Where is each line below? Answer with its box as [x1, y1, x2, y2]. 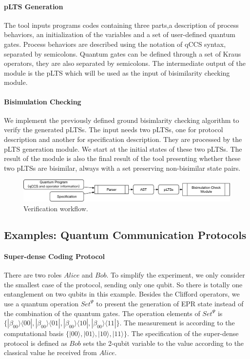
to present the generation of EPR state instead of [96, 298, 244, 308]
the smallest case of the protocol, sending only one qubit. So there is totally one [4, 279, 243, 289]
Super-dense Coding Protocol [4, 251, 105, 261]
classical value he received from [4, 347, 97, 358]
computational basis [4, 328, 64, 339]
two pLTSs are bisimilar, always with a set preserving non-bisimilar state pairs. [4, 162, 241, 173]
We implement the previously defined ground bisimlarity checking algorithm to [4, 115, 239, 125]
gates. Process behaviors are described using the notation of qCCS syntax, [4, 39, 226, 49]
